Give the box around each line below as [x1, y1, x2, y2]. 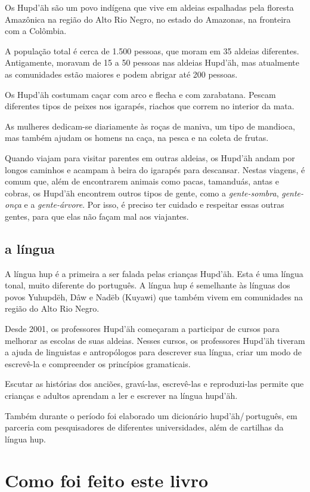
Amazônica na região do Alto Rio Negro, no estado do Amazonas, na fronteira [5, 13, 291, 25]
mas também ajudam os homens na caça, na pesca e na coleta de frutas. [5, 131, 269, 144]
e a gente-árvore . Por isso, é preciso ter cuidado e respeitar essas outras [24, 198, 284, 211]
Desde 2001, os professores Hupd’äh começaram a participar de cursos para [5, 322, 280, 335]
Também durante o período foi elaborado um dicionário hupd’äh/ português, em [5, 409, 297, 422]
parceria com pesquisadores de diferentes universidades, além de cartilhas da [5, 421, 284, 433]
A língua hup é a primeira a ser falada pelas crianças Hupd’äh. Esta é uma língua [5, 267, 303, 279]
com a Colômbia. [5, 24, 67, 37]
